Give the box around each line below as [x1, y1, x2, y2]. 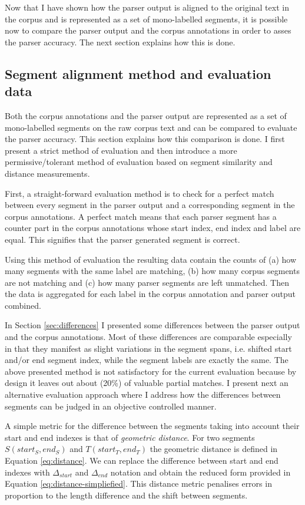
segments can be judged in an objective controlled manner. [5, 400, 217, 412]
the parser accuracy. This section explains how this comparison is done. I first [5, 133, 285, 145]
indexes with [5, 466, 50, 478]
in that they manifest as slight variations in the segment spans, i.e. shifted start [5, 342, 292, 354]
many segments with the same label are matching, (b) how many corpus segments [5, 265, 300, 277]
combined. [5, 299, 41, 311]
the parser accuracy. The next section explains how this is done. [5, 35, 236, 48]
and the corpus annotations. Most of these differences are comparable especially [5, 331, 292, 343]
